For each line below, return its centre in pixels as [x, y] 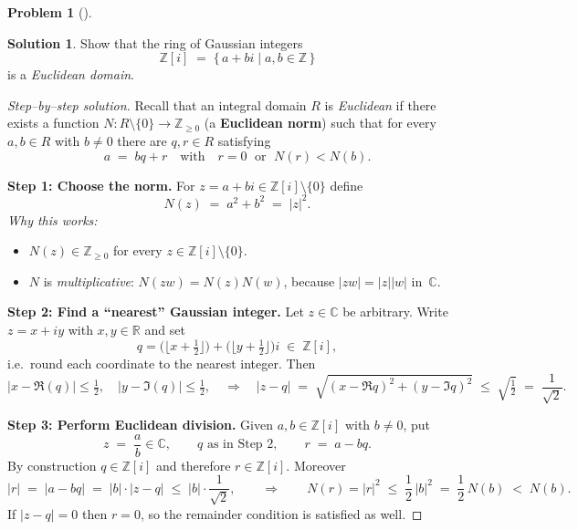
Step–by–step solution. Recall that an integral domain [157, 104]
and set [165, 330]
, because [309, 281]
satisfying [244, 140]
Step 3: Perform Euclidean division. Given [140, 425]
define [347, 185]
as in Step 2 [240, 445]
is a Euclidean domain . [71, 74]
